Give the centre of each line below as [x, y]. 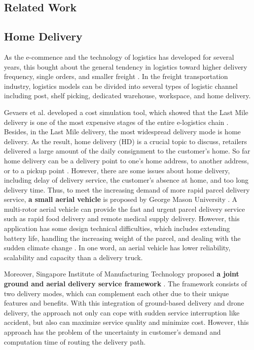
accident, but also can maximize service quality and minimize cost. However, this [127, 322]
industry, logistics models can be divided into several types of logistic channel [121, 86]
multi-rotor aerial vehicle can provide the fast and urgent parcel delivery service [125, 209]
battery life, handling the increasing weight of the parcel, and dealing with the [122, 238]
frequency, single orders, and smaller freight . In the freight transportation [116, 76]
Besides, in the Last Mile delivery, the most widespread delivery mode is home [123, 132]
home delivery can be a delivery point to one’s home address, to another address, [127, 160]
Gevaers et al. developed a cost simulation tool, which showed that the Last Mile [126, 112]
